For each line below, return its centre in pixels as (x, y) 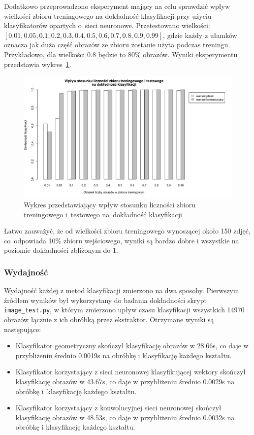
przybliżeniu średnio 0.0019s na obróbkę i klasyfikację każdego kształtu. (124, 355)
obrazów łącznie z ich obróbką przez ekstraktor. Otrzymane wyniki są (109, 319)
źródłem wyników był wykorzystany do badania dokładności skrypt (105, 300)
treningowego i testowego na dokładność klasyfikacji (103, 214)
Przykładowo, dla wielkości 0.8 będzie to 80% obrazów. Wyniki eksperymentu (121, 54)
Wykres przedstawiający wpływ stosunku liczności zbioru (110, 204)
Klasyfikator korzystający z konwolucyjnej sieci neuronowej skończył (118, 408)
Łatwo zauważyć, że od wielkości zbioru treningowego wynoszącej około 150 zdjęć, (127, 231)
